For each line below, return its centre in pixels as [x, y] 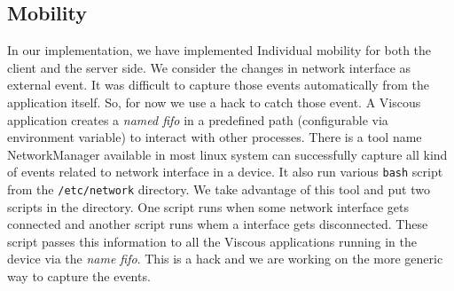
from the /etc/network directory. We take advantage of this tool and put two [219, 189]
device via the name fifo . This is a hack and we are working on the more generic [225, 259]
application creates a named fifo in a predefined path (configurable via [198, 119]
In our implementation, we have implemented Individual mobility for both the [219, 50]
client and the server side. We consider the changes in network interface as [209, 67]
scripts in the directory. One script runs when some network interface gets [208, 206]
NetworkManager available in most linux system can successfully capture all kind [227, 154]
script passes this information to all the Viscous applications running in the [212, 241]
